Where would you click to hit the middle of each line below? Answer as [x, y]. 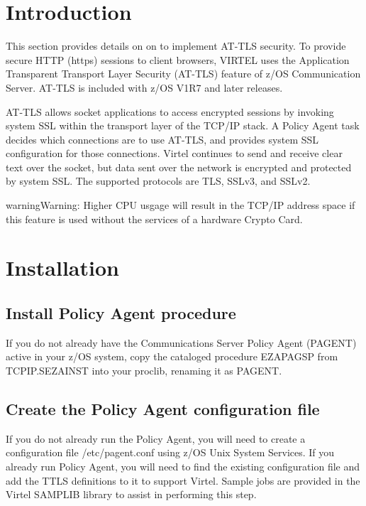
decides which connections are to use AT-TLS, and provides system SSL [162, 139]
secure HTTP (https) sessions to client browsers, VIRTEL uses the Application [178, 59]
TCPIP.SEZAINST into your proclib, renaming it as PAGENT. [144, 371]
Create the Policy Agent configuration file [163, 409]
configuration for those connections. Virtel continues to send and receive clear [174, 153]
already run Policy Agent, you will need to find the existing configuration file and [183, 466]
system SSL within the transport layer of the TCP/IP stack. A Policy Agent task [183, 125]
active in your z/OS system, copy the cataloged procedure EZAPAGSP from [172, 356]
